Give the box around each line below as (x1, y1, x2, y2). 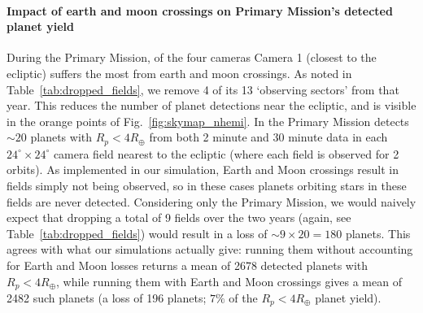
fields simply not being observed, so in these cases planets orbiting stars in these (7, 177, 407, 193)
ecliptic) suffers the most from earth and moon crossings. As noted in (7, 64, 352, 81)
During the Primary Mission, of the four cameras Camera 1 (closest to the (7, 49, 377, 66)
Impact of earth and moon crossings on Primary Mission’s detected (7, 2, 393, 19)
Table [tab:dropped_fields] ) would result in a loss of (7, 224, 268, 241)
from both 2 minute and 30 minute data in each (149, 128, 388, 146)
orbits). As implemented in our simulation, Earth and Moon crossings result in (7, 161, 399, 178)
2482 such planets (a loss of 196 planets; (7, 289, 207, 306)
